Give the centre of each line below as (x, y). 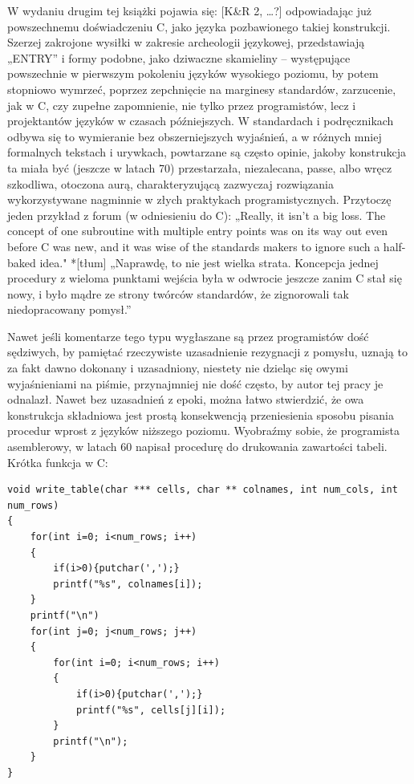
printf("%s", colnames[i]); (128, 584)
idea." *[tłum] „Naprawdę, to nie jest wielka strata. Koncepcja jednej (209, 262)
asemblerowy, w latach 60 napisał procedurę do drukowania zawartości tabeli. (197, 447)
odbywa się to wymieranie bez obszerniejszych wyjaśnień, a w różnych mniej (195, 136)
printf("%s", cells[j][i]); (151, 710)
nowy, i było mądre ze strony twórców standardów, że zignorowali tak (178, 293)
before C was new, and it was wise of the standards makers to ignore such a (194, 246)
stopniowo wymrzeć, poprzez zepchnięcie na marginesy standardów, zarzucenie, (202, 89)
